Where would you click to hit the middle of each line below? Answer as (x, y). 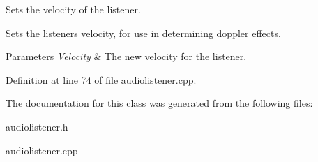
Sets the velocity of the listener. (73, 9)
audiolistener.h (37, 126)
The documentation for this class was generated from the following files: (159, 103)
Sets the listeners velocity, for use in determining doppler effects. (143, 32)
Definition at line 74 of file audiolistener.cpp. (101, 79)
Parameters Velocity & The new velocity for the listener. (126, 56)
